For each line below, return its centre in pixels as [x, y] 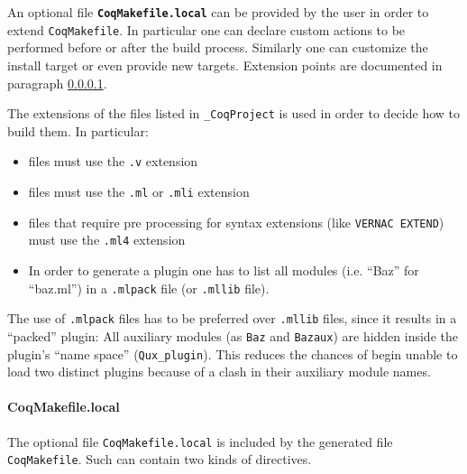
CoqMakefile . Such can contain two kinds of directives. [160, 459]
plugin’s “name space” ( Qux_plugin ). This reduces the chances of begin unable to [233, 353]
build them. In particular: [78, 130]
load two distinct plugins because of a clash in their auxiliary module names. [219, 372]
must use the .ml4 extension [107, 240]
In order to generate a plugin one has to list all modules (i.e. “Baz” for [224, 270]
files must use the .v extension [113, 161]
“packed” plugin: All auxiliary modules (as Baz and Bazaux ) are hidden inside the [233, 335]
